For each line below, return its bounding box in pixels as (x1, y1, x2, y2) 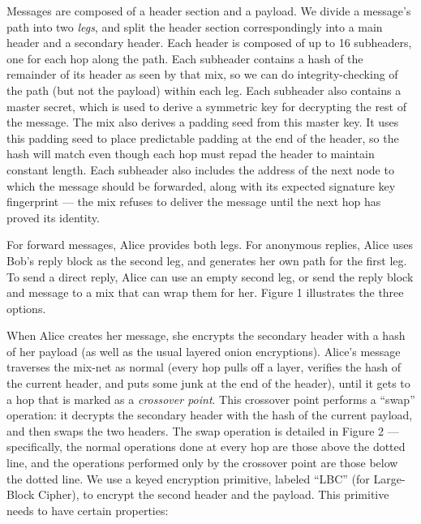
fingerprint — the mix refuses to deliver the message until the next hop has (6, 193, 381, 210)
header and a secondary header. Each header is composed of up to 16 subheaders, (6, 34, 412, 51)
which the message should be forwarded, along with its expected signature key (6, 177, 396, 194)
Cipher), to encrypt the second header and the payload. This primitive (38, 486, 389, 503)
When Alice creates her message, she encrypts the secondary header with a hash (6, 327, 406, 344)
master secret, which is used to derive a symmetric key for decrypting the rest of (6, 97, 406, 114)
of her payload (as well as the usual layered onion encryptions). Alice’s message (6, 342, 401, 359)
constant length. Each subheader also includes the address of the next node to (6, 161, 394, 178)
